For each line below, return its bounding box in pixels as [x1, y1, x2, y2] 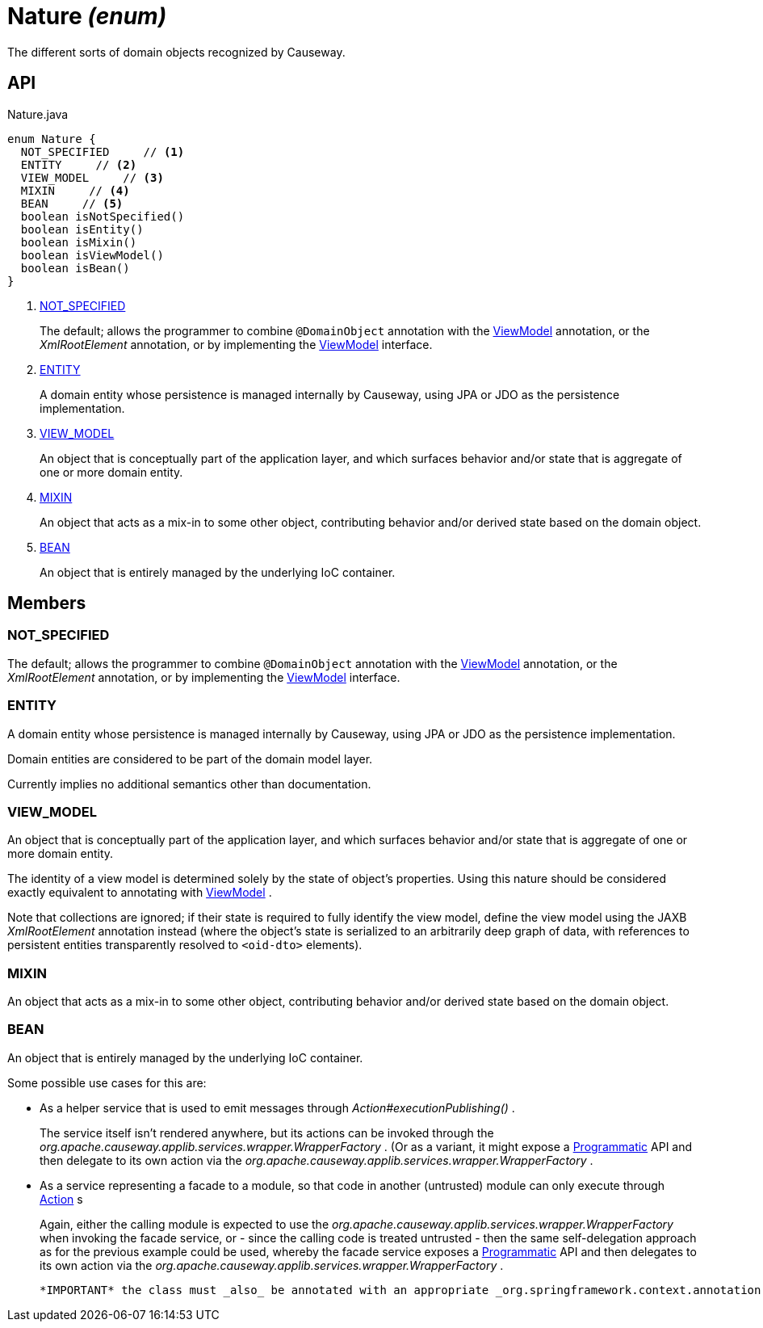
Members [7, 593, 86, 614]
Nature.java [7, 107, 69, 121]
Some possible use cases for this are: [7, 1075, 207, 1090]
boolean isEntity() [20, 222, 144, 236]
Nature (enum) [7, 2, 167, 30]
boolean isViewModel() [20, 248, 164, 262]
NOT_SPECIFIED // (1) [20, 145, 185, 158]
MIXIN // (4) [20, 183, 130, 197]
